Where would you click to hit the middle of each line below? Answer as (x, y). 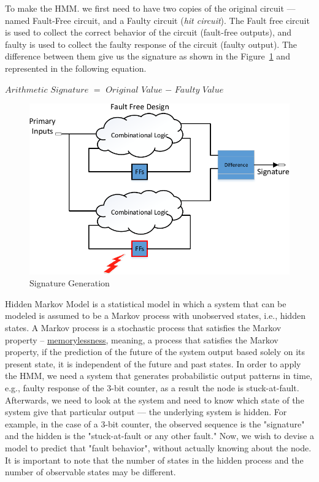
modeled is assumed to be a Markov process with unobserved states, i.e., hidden (155, 316)
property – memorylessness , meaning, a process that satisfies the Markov (142, 339)
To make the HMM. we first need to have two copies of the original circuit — (150, 8)
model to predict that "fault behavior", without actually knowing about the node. (158, 447)
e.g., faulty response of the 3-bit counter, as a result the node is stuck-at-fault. (152, 387)
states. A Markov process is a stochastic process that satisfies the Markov (143, 328)
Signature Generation (70, 283)
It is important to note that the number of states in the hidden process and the (154, 460)
